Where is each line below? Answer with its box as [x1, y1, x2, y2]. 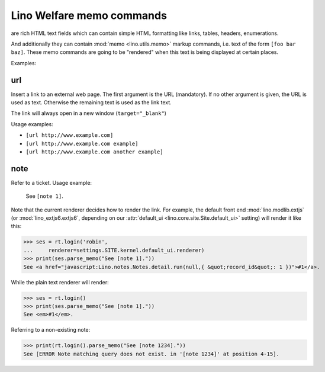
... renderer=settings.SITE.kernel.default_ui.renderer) [23, 246, 205, 254]
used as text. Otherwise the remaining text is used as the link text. [11, 99, 172, 106]
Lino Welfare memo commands [11, 9, 167, 22]
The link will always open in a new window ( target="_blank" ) [11, 110, 167, 117]
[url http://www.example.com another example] [25, 148, 163, 155]
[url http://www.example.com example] [25, 140, 139, 147]
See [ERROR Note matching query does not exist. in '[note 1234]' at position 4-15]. [23, 350, 279, 357]
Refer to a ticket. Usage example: [11, 179, 92, 186]
